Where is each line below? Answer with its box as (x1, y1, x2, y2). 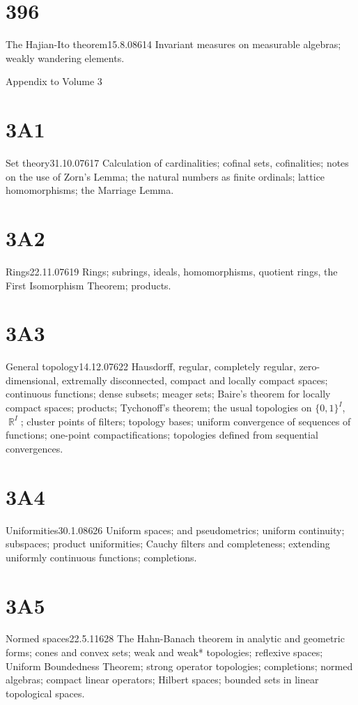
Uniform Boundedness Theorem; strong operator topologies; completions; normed (6, 658, 353, 673)
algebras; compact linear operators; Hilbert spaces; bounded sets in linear (6, 672, 319, 687)
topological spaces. (6, 685, 85, 700)
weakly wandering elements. (6, 50, 125, 65)
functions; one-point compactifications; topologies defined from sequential (6, 427, 318, 442)
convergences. (6, 441, 63, 455)
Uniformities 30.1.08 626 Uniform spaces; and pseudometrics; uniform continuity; (6, 522, 345, 537)
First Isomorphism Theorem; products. (6, 278, 171, 292)
